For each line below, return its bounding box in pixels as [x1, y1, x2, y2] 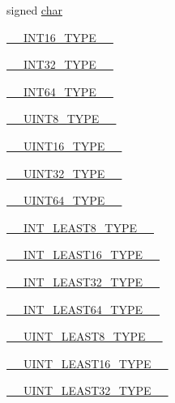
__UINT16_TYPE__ [6, 137, 122, 154]
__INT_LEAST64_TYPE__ [6, 300, 160, 317]
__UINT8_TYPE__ [6, 110, 117, 127]
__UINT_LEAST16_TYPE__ [6, 354, 169, 371]
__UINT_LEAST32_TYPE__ [6, 382, 169, 399]
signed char [6, 2, 62, 18]
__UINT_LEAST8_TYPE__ [6, 328, 163, 345]
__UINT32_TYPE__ [6, 164, 122, 181]
